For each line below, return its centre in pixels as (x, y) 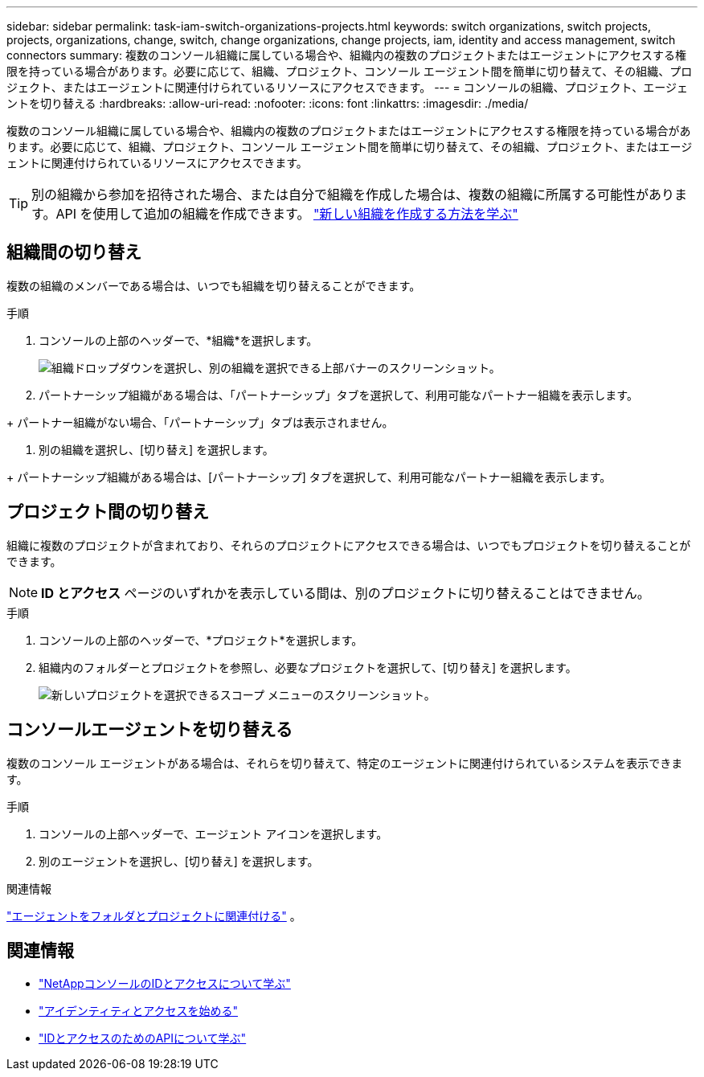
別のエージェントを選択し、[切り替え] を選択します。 (179, 861)
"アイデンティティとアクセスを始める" (138, 1011)
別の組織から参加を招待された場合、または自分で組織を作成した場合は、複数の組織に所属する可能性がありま (360, 195)
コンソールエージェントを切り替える (149, 730)
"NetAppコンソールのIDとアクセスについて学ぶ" (165, 984)
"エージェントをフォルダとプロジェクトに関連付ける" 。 (154, 915)
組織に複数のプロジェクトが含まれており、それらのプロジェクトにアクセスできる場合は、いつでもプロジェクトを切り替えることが (349, 545)
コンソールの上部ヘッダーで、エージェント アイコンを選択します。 (213, 833)
